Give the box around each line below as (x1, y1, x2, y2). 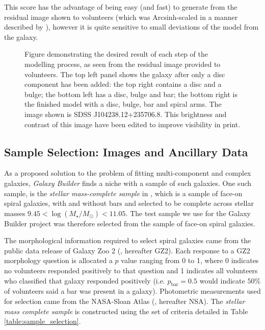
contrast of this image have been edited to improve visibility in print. (24, 119, 241, 129)
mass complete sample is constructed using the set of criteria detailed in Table (4, 305, 248, 316)
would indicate (199, 275, 245, 286)
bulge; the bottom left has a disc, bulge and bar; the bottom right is (24, 88, 237, 99)
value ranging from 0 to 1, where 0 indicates (121, 255, 259, 266)
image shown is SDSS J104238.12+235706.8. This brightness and (24, 108, 227, 119)
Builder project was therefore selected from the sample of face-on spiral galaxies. (4, 218, 255, 228)
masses (4, 207, 25, 218)
